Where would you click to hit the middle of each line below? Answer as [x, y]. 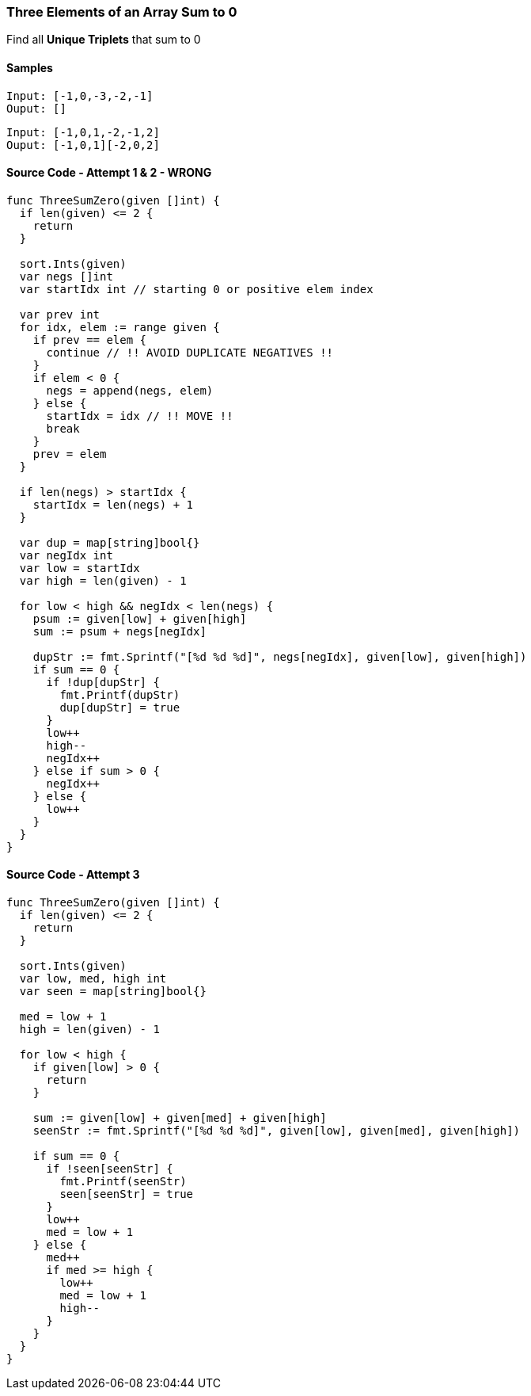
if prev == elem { [90, 339]
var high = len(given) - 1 [103, 580]
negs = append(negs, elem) [130, 390]
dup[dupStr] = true [120, 707]
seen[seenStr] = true [127, 1194]
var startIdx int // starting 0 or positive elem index [196, 289]
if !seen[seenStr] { [110, 1169]
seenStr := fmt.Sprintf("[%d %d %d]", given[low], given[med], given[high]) [277, 1131]
